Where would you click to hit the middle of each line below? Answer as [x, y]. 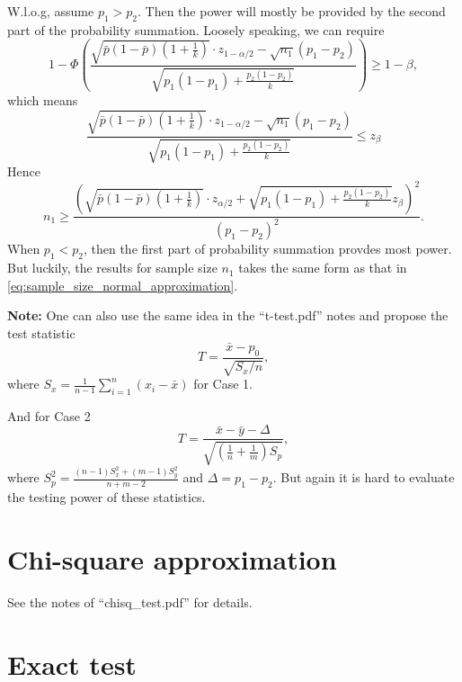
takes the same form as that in [323, 268]
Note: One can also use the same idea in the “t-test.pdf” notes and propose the [228, 315]
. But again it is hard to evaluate [364, 477]
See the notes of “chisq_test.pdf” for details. [130, 601]
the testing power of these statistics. [107, 497]
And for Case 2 [49, 415]
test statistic [41, 333]
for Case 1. [223, 384]
